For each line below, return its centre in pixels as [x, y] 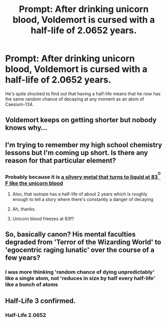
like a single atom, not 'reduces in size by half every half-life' [80, 278]
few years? [23, 258]
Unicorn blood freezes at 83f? [43, 219]
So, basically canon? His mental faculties [71, 234]
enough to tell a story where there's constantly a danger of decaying [83, 199]
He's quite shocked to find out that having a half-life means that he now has [83, 93]
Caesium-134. [19, 104]
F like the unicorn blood [34, 183]
